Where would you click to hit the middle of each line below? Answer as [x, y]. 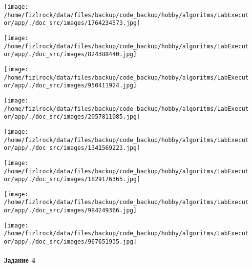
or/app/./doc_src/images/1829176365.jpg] [72, 179]
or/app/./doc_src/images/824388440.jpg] [71, 54]
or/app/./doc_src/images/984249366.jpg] [71, 211]
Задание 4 [20, 260]
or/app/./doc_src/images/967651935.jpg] [71, 242]
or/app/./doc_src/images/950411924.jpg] [71, 86]
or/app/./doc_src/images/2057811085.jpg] [72, 117]
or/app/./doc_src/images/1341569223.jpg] [72, 148]
